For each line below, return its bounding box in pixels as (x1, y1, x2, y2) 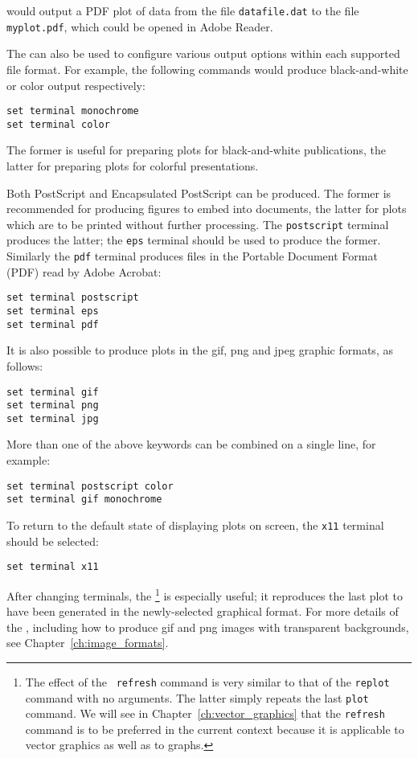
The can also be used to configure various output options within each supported (6, 45, 400, 62)
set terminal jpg (6, 412, 99, 424)
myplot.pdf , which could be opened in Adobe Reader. (6, 18, 273, 35)
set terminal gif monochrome (6, 494, 162, 506)
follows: (6, 357, 43, 374)
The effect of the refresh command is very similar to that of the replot (25, 673, 390, 690)
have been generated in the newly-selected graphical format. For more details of (6, 603, 399, 620)
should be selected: (6, 532, 99, 549)
